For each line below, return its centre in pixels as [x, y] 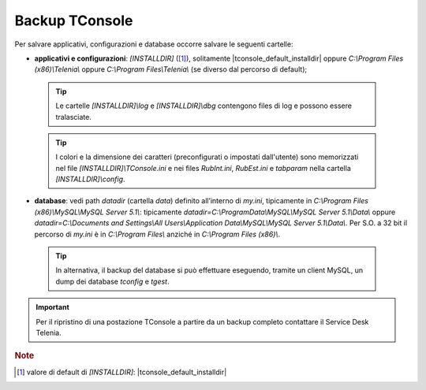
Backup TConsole [74, 20]
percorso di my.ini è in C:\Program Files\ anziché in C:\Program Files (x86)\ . [157, 234]
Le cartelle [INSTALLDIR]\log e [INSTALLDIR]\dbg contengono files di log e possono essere [204, 106]
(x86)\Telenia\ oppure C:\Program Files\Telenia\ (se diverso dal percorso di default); [171, 69]
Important [53, 307]
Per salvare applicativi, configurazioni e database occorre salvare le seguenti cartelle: [154, 44]
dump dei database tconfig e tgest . [112, 281]
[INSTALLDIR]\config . [90, 179]
